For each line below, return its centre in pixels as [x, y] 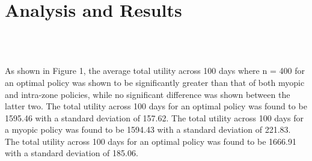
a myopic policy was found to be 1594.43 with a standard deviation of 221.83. [148, 129]
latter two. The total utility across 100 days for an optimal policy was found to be [156, 106]
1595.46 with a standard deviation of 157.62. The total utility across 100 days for [154, 117]
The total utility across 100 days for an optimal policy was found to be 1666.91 [151, 141]
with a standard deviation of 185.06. [72, 153]
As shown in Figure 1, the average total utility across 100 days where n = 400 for [155, 71]
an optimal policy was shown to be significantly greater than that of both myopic [155, 82]
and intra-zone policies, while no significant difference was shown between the [148, 94]
